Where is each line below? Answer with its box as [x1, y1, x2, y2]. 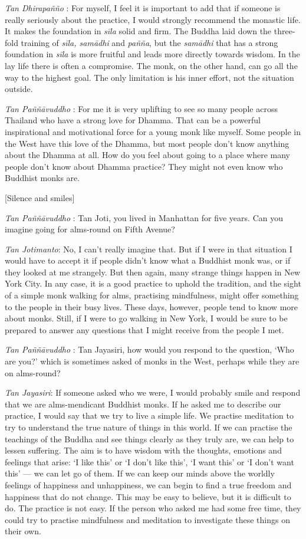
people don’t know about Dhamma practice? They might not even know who [5, 160, 283, 172]
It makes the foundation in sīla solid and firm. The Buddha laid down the [5, 25, 272, 37]
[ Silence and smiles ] [5, 191, 75, 203]
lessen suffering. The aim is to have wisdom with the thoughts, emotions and [5, 444, 282, 456]
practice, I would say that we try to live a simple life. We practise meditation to [5, 409, 294, 422]
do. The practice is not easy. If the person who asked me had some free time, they [5, 502, 301, 514]
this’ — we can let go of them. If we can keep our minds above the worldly [5, 467, 275, 479]
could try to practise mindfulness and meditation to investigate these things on [5, 513, 290, 525]
